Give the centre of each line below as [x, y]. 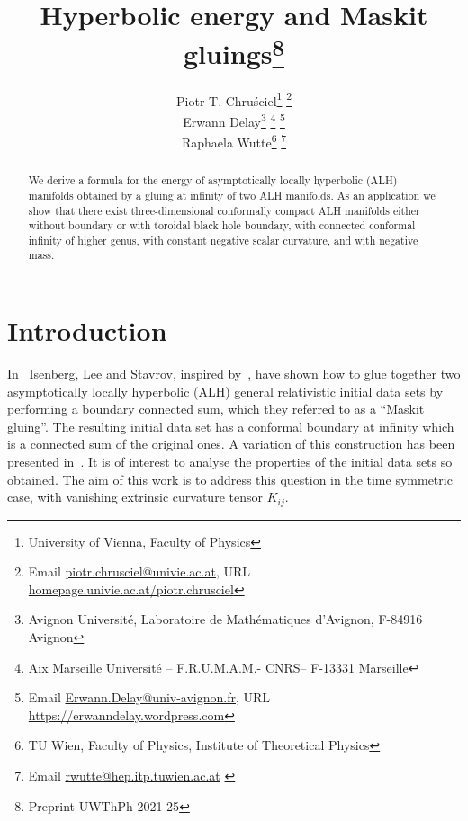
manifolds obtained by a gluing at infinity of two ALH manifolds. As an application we [232, 195]
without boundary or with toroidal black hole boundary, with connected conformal [222, 225]
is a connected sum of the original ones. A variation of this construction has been [231, 444]
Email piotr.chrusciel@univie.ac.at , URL [139, 571]
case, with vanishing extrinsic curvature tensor [135, 497]
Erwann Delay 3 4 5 [234, 120]
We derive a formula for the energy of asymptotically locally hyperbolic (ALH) [213, 180]
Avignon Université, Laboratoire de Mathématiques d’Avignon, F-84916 [225, 619]
